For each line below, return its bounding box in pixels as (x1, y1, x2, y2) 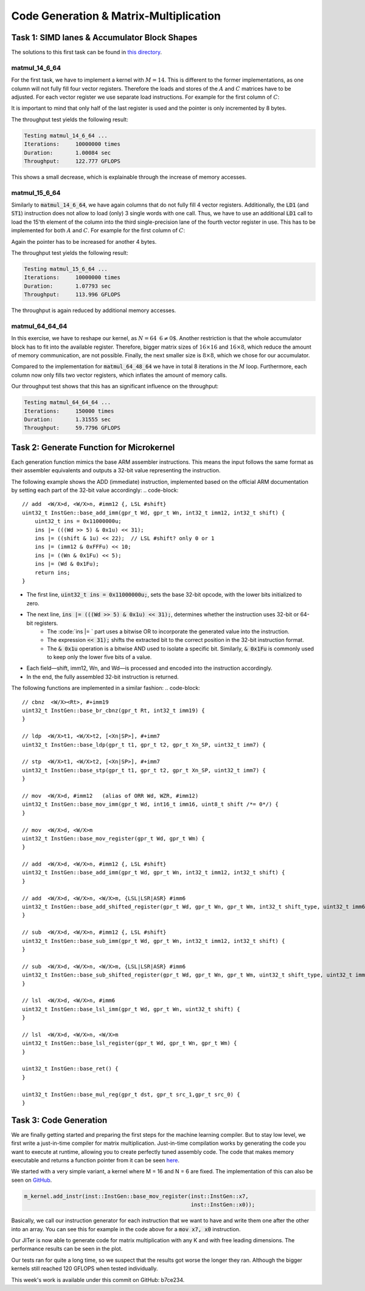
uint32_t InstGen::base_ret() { (22, 1065, 119, 1072)
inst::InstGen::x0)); (190, 1201, 255, 1208)
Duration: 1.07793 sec (24, 282, 111, 290)
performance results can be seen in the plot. (11, 1245, 123, 1253)
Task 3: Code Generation (11, 1115, 108, 1125)
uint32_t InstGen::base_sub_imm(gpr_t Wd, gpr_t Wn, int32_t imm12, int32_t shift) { (22, 937, 285, 944)
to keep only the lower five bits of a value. (47, 653, 152, 661)
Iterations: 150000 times (24, 407, 114, 414)
